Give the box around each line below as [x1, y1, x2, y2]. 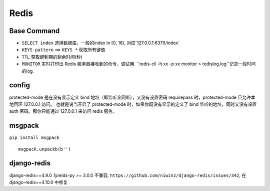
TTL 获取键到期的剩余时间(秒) [21, 54, 82, 60]
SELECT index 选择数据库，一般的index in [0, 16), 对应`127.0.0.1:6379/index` [21, 40, 180, 46]
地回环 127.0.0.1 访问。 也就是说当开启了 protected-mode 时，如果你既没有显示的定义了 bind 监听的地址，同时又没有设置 [9, 101, 257, 107]
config [9, 81, 30, 90]
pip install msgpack [9, 135, 60, 140]
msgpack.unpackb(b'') [18, 146, 71, 152]
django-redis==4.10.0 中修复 [9, 179, 68, 185]
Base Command [9, 27, 60, 35]
